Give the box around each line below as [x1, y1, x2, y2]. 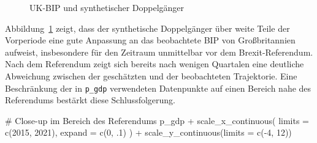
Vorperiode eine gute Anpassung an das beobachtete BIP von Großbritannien [5, 34, 296, 46]
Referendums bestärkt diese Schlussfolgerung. [5, 94, 175, 106]
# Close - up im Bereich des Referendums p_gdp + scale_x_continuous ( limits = [5, 114, 310, 127]
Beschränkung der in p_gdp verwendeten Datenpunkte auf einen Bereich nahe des [5, 81, 311, 94]
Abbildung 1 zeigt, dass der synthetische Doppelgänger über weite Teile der [5, 21, 290, 34]
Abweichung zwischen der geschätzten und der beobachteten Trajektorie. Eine [5, 69, 297, 82]
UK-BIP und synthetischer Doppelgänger [29, 1, 185, 13]
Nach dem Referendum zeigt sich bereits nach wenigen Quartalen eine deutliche [5, 57, 304, 70]
